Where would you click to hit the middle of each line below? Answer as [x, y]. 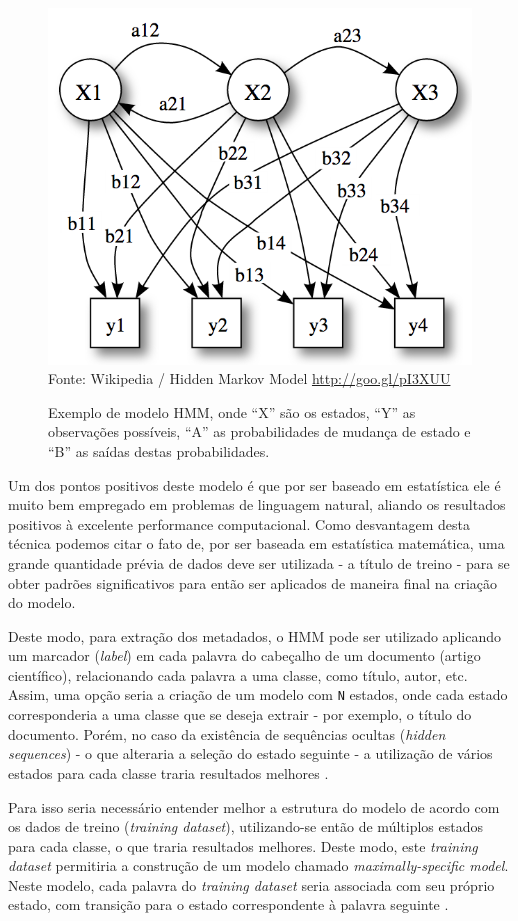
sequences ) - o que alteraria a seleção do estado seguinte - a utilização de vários [250, 753]
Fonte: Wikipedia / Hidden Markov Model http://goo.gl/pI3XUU [249, 378]
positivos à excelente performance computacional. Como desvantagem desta [239, 523]
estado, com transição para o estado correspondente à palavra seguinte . [228, 904]
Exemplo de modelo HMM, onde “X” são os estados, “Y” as [232, 411]
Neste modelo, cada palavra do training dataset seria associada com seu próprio [251, 884]
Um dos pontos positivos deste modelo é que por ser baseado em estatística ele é [254, 484]
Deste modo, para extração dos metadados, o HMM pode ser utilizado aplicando [254, 635]
